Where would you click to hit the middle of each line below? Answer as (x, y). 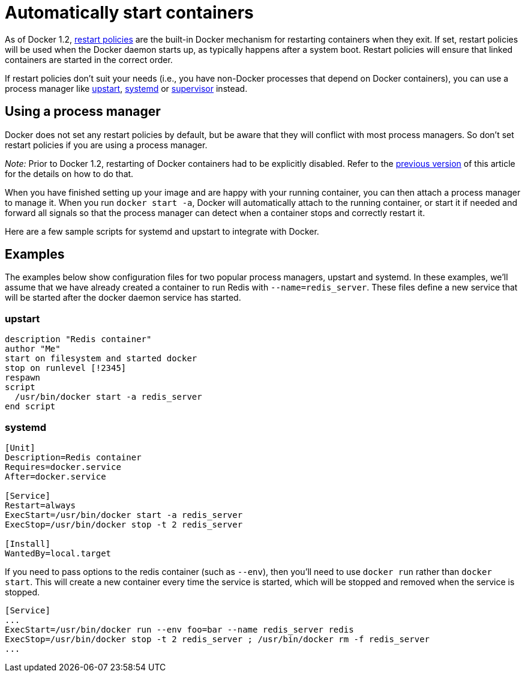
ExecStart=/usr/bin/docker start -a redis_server (124, 515)
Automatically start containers (129, 13)
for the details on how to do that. (69, 173)
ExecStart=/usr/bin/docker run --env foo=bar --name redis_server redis (179, 629)
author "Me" (33, 349)
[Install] (28, 543)
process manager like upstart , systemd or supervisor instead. (126, 88)
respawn (23, 378)
